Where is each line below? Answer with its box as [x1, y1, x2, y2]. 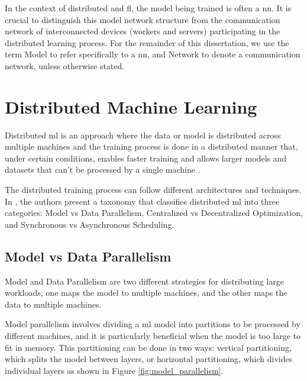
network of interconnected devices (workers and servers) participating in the [5, 25, 280, 37]
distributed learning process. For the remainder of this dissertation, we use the [5, 36, 289, 49]
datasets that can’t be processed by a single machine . [5, 163, 201, 176]
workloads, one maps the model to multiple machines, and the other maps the [5, 286, 287, 299]
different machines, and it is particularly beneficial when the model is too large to [5, 330, 301, 342]
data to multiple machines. [5, 298, 102, 310]
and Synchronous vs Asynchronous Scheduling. [5, 218, 174, 230]
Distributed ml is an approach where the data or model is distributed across [5, 128, 281, 141]
